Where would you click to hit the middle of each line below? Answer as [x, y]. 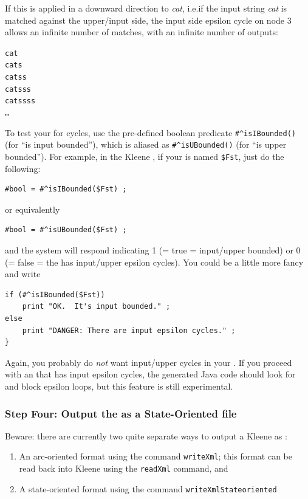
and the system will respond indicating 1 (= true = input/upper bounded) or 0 [153, 250]
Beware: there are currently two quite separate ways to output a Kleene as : [146, 435]
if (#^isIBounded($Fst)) [55, 294]
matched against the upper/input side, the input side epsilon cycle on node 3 [148, 20]
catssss [20, 101]
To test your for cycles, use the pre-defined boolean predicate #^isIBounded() [150, 132]
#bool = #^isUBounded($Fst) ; [66, 230]
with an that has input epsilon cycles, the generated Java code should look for [150, 374]
